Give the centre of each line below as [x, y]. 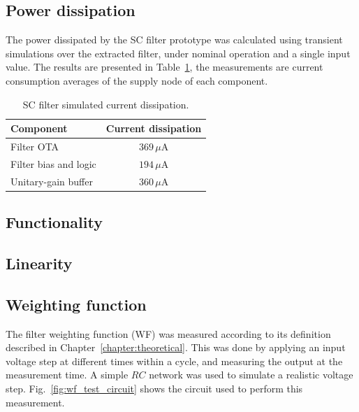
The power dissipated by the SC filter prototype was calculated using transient [174, 40]
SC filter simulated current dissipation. [106, 104]
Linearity [39, 263]
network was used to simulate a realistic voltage [251, 375]
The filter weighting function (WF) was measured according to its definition [168, 333]
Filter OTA [35, 147]
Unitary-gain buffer [52, 181]
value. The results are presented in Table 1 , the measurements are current [164, 67]
